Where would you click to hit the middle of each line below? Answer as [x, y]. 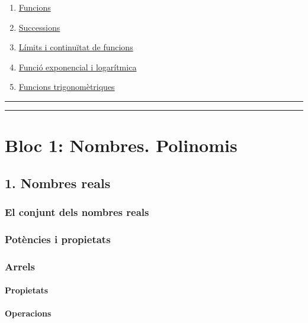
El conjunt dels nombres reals [77, 212]
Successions [39, 27]
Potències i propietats [58, 239]
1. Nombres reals [58, 183]
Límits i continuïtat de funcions [76, 47]
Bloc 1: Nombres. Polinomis [121, 145]
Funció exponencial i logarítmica [78, 67]
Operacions [28, 313]
